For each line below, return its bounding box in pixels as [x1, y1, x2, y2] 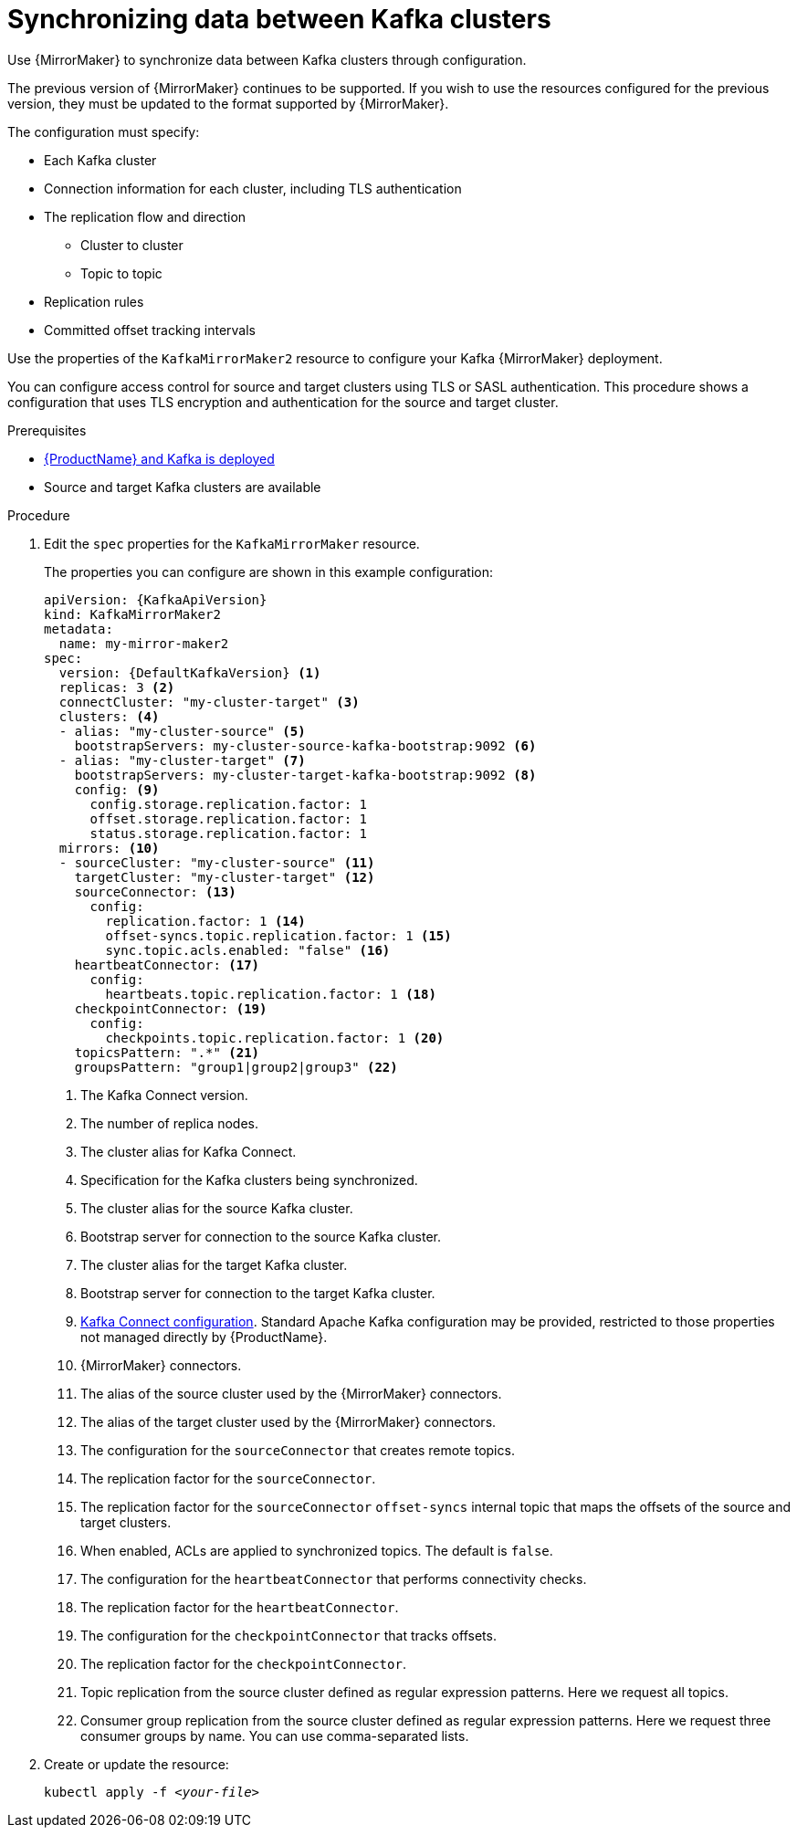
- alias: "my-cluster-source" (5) [58, 723, 306, 739]
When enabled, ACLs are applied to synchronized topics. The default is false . [80, 1542, 553, 1558]
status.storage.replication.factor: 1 [89, 825, 368, 841]
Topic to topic [80, 265, 163, 281]
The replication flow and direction [44, 208, 246, 225]
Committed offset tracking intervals [44, 321, 256, 338]
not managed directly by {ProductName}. [80, 1328, 328, 1345]
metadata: [44, 621, 113, 636]
